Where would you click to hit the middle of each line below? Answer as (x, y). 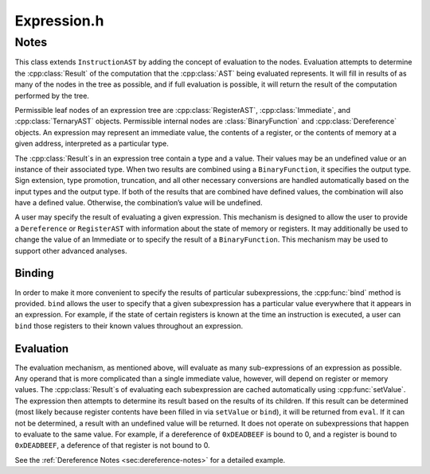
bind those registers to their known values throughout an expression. (129, 325)
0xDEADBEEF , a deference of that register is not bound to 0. (112, 445)
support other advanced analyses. (71, 251)
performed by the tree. (52, 95)
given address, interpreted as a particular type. (92, 144)
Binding (34, 273)
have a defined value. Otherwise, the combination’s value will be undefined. (139, 203)
